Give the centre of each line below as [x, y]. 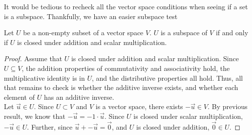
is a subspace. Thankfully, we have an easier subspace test [91, 16]
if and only [232, 33]
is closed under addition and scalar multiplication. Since [155, 58]
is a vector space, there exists [139, 106]
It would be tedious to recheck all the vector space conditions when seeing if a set [126, 6]
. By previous [228, 106]
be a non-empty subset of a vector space [83, 33]
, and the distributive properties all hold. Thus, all [167, 78]
